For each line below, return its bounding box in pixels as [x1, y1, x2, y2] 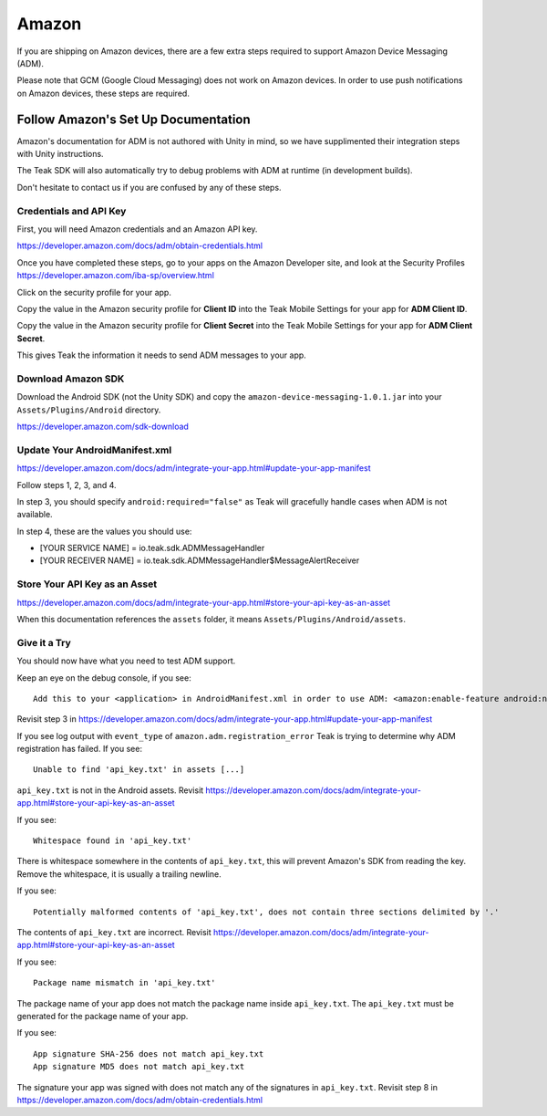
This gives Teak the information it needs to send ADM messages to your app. [16, 349, 307, 360]
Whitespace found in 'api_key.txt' [33, 836, 192, 846]
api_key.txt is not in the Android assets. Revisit [16, 785, 204, 796]
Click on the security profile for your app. [16, 287, 172, 297]
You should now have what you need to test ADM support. [16, 655, 236, 666]
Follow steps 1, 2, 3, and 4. [16, 479, 118, 490]
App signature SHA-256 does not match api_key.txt [33, 1048, 264, 1059]
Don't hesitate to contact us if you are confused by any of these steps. [16, 182, 282, 193]
